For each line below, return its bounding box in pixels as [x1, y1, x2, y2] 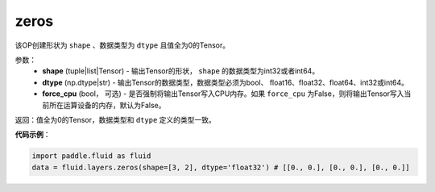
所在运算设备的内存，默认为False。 [48, 100, 166, 110]
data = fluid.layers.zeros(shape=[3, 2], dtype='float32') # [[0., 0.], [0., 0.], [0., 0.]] [31, 162, 410, 172]
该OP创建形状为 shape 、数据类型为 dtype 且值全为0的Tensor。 [14, 40, 230, 50]
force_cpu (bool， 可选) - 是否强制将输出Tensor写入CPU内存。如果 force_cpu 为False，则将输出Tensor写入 [42, 89, 404, 98]
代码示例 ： [14, 130, 51, 140]
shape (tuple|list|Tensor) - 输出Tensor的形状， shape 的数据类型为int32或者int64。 [42, 66, 320, 76]
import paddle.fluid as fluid [31, 152, 151, 161]
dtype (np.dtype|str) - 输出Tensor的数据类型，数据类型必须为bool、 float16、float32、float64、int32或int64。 [42, 77, 408, 87]
